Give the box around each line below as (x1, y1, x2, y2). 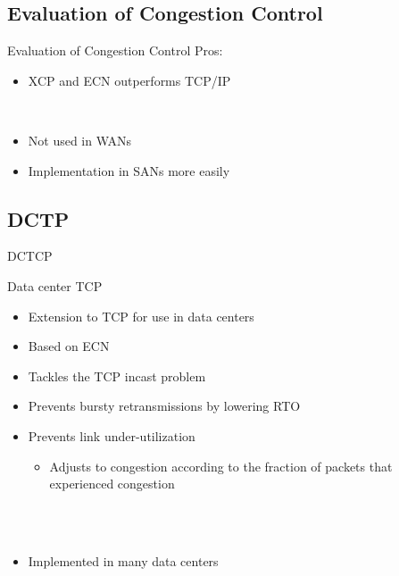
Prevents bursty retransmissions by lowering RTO (28, 397, 301, 415)
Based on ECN (28, 337, 110, 355)
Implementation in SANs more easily (28, 161, 230, 179)
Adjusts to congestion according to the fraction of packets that (49, 456, 393, 475)
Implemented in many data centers (28, 551, 219, 570)
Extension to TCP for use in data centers (28, 306, 254, 325)
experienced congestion (49, 474, 175, 493)
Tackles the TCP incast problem (28, 366, 206, 385)
